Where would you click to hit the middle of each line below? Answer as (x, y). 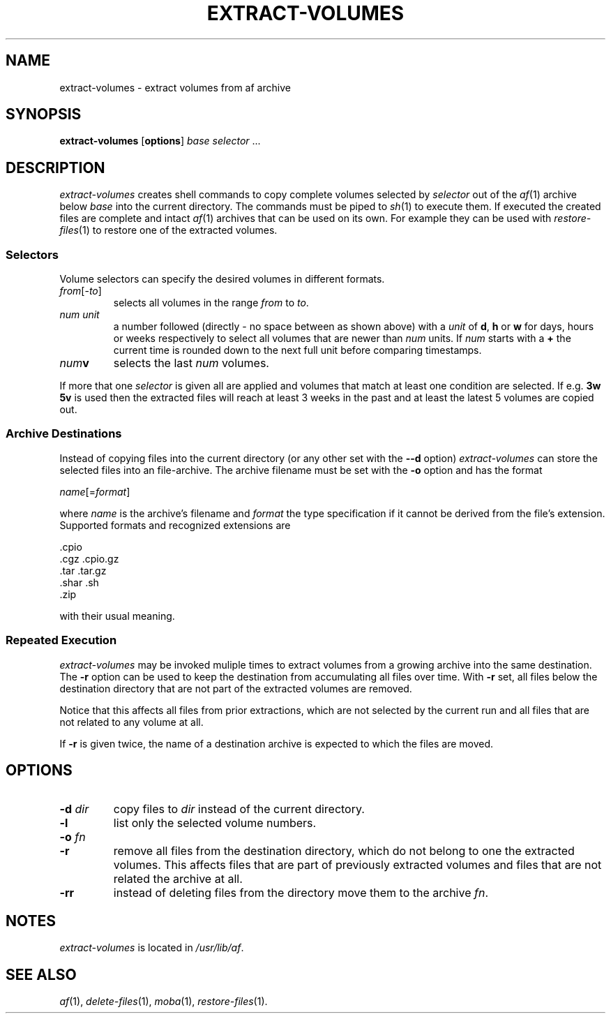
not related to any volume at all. (131, 722)
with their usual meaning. (117, 616)
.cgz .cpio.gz (89, 558)
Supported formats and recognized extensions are (175, 525)
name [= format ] (95, 491)
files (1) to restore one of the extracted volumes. (168, 230)
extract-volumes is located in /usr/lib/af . (152, 948)
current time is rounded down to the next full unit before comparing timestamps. (297, 350)
